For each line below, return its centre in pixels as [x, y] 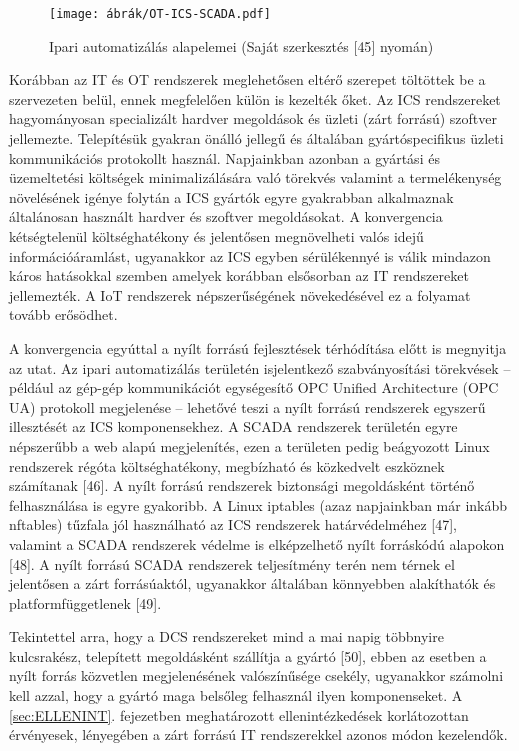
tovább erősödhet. [63, 314]
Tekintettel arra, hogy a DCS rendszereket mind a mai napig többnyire [226, 636]
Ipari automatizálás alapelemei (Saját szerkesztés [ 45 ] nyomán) [241, 45]
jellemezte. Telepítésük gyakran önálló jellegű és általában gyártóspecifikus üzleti [256, 138]
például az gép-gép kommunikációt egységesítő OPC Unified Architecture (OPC [254, 387]
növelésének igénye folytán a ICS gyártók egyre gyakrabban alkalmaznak [231, 196]
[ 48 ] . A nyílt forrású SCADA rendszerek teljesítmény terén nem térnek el [232, 563]
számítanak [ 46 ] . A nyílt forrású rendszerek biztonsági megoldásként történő [242, 485]
